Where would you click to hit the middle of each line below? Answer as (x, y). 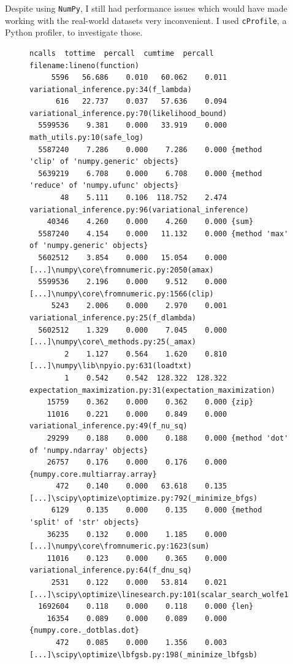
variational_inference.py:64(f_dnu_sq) (111, 570)
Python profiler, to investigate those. (74, 32)
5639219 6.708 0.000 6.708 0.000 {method (150, 173)
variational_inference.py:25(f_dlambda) (113, 318)
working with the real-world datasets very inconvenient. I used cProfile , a (146, 20)
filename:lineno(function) (84, 65)
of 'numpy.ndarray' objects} (89, 450)
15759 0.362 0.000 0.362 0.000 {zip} (150, 402)
